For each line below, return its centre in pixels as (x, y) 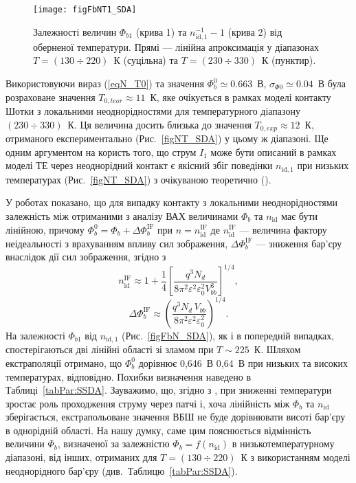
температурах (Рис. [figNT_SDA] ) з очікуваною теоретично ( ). (138, 179)
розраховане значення (51, 97)
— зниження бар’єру (299, 243)
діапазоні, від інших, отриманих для (81, 457)
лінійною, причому (45, 229)
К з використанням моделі (296, 457)
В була (332, 83)
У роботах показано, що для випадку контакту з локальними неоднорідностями (172, 202)
